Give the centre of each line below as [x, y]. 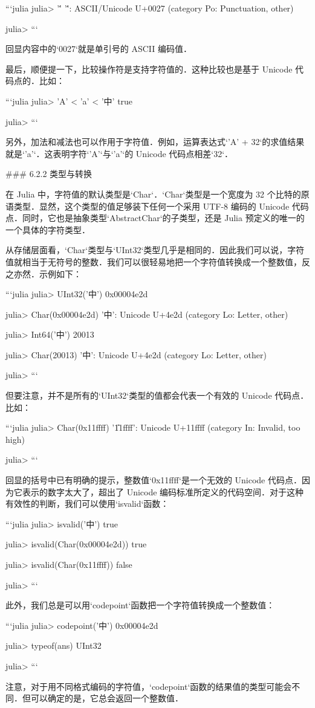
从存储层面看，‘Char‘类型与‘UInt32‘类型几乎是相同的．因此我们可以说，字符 [155, 250]
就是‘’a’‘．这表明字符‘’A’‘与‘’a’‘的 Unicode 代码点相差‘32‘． [119, 153]
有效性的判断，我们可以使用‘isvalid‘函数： [87, 504]
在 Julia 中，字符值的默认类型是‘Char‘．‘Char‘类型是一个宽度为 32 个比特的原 [157, 194]
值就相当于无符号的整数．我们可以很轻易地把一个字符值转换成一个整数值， [154, 261]
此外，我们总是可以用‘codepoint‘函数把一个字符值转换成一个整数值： [140, 605]
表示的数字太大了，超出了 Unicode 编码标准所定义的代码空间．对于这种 [163, 491]
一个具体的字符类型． [48, 229]
